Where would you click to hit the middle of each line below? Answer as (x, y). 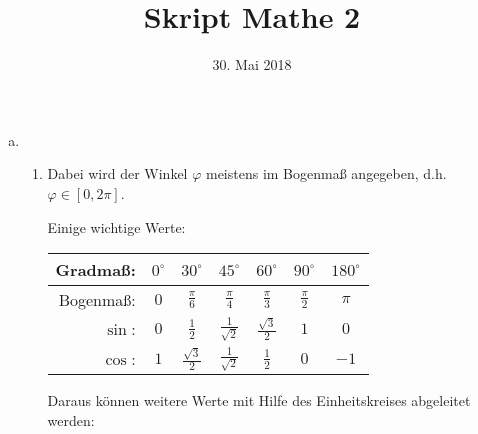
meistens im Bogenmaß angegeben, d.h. (326, 173)
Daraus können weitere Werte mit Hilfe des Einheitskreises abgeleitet (259, 400)
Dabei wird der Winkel (117, 173)
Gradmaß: (95, 270)
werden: (71, 420)
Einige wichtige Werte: (116, 226)
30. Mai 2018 (252, 64)
